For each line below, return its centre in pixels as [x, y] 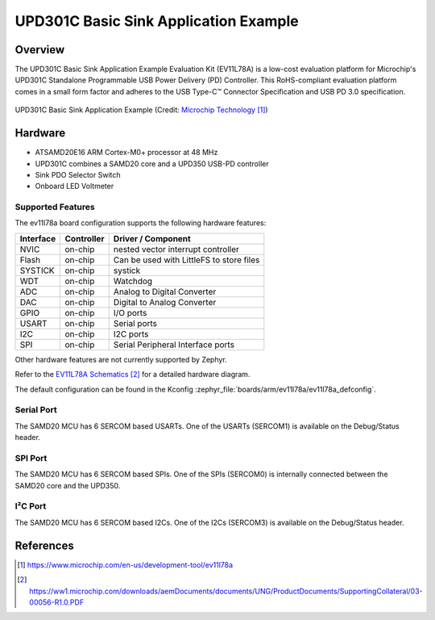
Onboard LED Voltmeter [75, 186]
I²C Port [31, 506]
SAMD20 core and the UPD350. [68, 485]
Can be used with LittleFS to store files [186, 260]
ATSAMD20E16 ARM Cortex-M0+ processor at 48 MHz [126, 153]
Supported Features [55, 207]
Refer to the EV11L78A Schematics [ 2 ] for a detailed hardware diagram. [133, 375]
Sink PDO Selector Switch [78, 174]
